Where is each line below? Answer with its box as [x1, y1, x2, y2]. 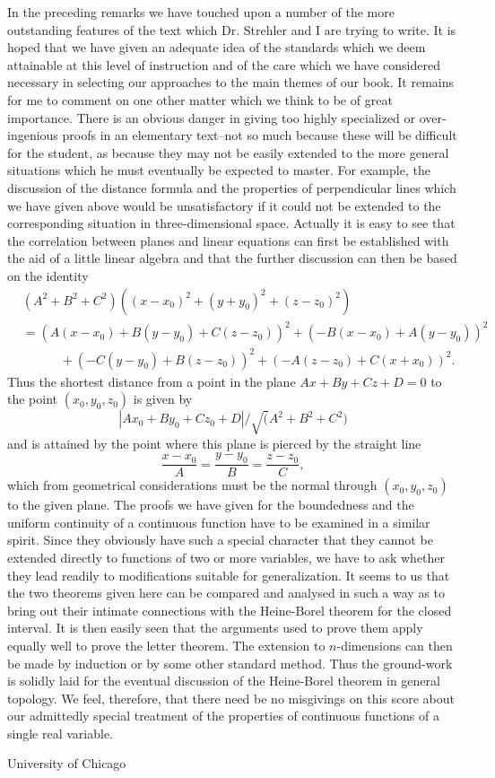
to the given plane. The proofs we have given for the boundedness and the [7, 495, 414, 514]
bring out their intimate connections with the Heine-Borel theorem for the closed [7, 600, 452, 619]
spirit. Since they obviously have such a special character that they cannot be [7, 530, 433, 549]
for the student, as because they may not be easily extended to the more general [7, 143, 449, 162]
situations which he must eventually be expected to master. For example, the [7, 161, 430, 179]
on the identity [7, 266, 89, 284]
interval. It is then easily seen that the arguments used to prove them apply [7, 618, 423, 637]
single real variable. [7, 723, 113, 742]
